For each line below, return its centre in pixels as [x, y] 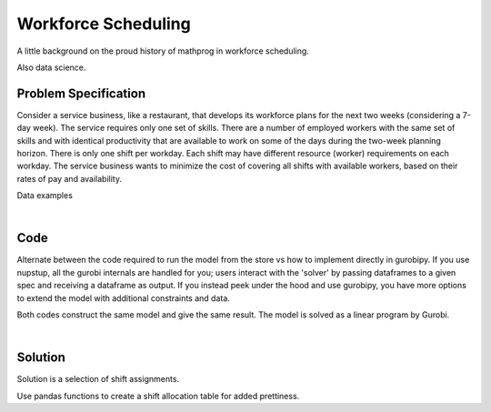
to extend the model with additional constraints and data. [124, 298]
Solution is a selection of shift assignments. [98, 379]
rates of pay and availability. [70, 178]
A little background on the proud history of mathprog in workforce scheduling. [163, 51]
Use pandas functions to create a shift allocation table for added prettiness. [158, 396]
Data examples [45, 196]
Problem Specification [81, 93]
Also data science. [51, 67]
